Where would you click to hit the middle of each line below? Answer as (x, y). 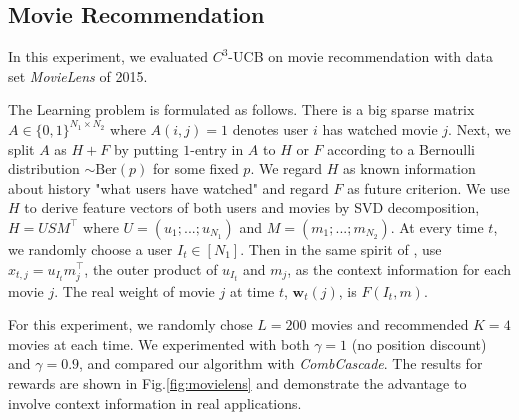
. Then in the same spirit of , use (341, 248)
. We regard (286, 168)
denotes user (270, 128)
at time (252, 290)
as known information (409, 168)
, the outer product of (151, 268)
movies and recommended (390, 324)
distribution (44, 168)
